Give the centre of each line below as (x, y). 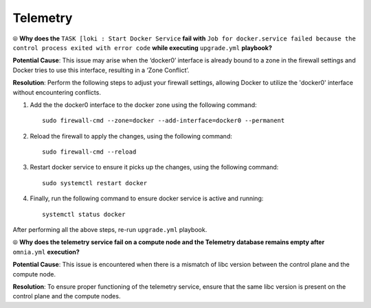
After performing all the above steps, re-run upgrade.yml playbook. (110, 230)
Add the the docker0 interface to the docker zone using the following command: (143, 105)
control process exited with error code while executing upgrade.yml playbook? (143, 47)
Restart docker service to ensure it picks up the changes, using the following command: (154, 167)
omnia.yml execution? (46, 252)
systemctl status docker (84, 214)
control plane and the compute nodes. (67, 296)
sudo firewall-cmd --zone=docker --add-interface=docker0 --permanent (164, 121)
